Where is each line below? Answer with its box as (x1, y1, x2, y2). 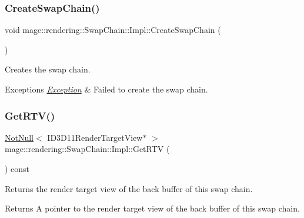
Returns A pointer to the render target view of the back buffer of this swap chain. (5, 202, 300, 214)
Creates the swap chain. (5, 63, 91, 75)
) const (5, 163, 30, 174)
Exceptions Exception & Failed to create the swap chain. (5, 83, 208, 95)
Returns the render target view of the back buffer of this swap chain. (5, 182, 253, 194)
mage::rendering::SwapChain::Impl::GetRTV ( (5, 143, 170, 155)
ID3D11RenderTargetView (47, 131, 143, 143)
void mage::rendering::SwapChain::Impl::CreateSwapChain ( (5, 24, 221, 36)
